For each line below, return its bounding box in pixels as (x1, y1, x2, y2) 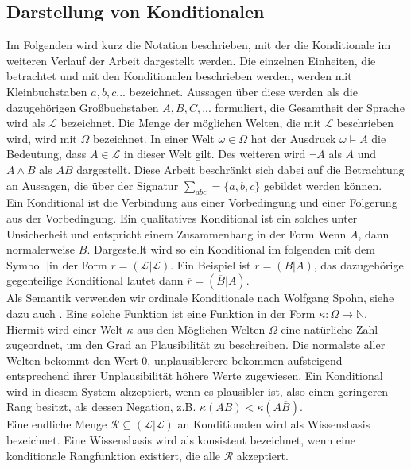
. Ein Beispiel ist (170, 256, 251, 273)
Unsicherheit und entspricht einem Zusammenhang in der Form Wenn (6, 225, 347, 242)
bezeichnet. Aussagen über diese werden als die (129, 83, 358, 99)
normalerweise (6, 241, 76, 258)
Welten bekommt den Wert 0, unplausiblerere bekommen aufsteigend (6, 351, 343, 368)
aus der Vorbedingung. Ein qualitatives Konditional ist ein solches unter (6, 209, 358, 226)
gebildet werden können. (263, 176, 382, 193)
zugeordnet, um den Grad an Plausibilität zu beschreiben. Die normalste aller (6, 336, 386, 353)
